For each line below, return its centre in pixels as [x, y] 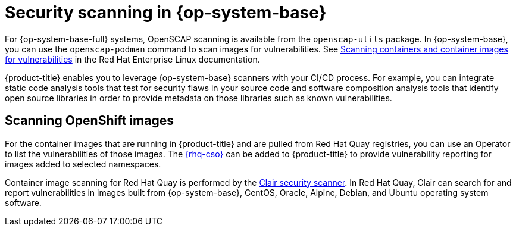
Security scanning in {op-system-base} [166, 13]
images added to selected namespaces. [83, 164]
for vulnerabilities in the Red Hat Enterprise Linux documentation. [132, 59]
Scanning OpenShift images [89, 121]
